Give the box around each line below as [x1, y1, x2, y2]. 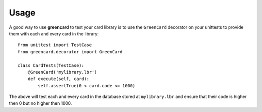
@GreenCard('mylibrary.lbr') [27, 69, 97, 75]
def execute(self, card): [27, 76, 90, 82]
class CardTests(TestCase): [17, 63, 84, 68]
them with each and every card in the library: [9, 31, 99, 36]
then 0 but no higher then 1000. [9, 100, 72, 106]
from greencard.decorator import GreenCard [17, 49, 123, 54]
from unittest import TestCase [17, 42, 92, 48]
